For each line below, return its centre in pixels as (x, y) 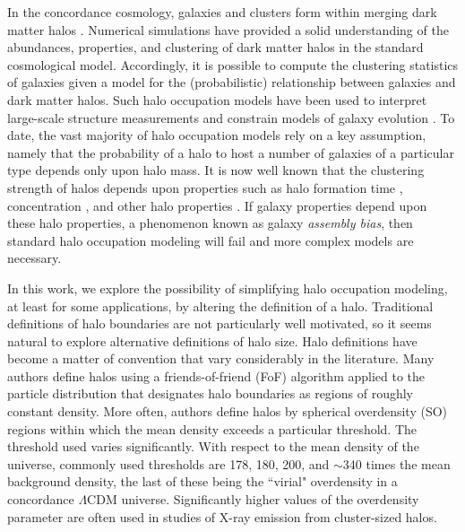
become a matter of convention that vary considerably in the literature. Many (221, 358)
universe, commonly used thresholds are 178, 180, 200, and (168, 463)
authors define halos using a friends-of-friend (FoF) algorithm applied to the (216, 375)
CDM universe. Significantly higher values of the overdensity (253, 499)
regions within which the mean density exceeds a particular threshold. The (212, 428)
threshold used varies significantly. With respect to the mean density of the (213, 446)
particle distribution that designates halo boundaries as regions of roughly (210, 393)
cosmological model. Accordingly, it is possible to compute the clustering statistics (233, 64)
